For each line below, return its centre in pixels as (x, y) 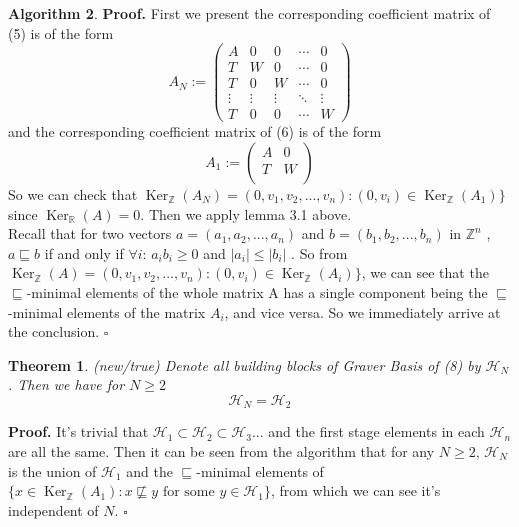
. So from (319, 252)
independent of (53, 509)
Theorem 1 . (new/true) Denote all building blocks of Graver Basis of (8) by (244, 364)
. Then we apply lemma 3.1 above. (246, 213)
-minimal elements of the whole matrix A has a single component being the (257, 291)
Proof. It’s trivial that (78, 431)
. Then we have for (66, 384)
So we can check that (73, 194)
